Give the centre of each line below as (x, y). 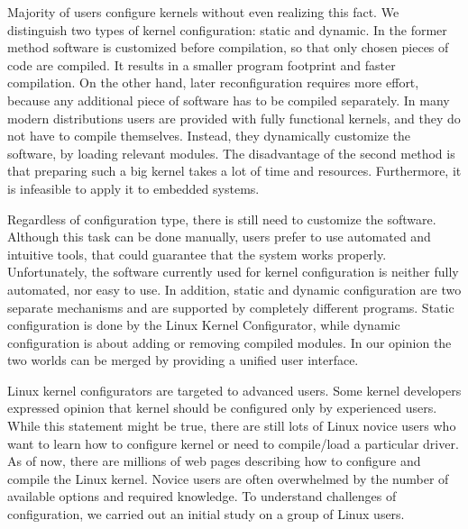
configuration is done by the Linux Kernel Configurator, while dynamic (204, 325)
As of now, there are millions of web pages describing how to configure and (214, 461)
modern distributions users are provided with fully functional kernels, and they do (234, 118)
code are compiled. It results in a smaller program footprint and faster (202, 64)
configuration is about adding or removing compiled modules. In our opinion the (229, 342)
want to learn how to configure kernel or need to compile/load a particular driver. (233, 443)
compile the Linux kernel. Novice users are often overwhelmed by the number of (228, 478)
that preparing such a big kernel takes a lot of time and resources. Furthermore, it (234, 171)
